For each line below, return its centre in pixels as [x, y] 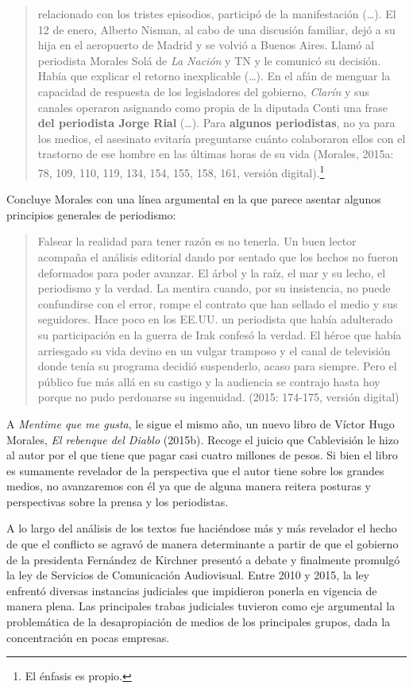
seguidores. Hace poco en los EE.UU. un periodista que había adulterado [215, 319]
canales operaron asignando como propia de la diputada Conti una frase [213, 107]
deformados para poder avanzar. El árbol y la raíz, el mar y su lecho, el [212, 272]
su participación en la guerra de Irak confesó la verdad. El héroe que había [220, 334]
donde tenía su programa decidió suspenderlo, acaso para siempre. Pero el [217, 366]
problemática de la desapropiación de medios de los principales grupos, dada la [199, 622]
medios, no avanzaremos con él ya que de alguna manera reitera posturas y [189, 486]
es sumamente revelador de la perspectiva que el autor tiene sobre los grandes [195, 470]
